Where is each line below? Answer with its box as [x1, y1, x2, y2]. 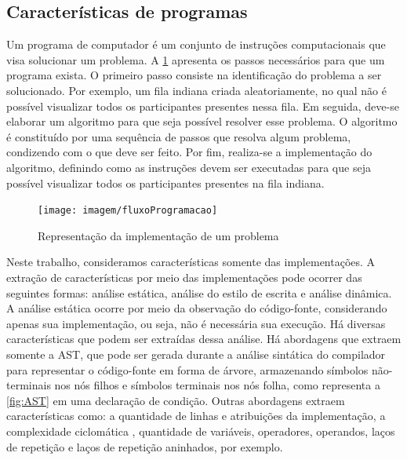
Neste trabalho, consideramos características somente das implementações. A [6, 254, 376, 270]
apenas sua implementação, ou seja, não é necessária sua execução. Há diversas [6, 315, 386, 331]
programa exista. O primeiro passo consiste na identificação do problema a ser [6, 67, 382, 83]
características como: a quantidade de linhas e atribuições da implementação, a [6, 407, 386, 424]
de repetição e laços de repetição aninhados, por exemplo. [6, 438, 283, 455]
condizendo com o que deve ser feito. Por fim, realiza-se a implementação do [6, 144, 372, 160]
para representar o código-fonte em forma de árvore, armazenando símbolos [6, 361, 369, 378]
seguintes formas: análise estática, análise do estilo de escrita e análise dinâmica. [6, 284, 392, 301]
